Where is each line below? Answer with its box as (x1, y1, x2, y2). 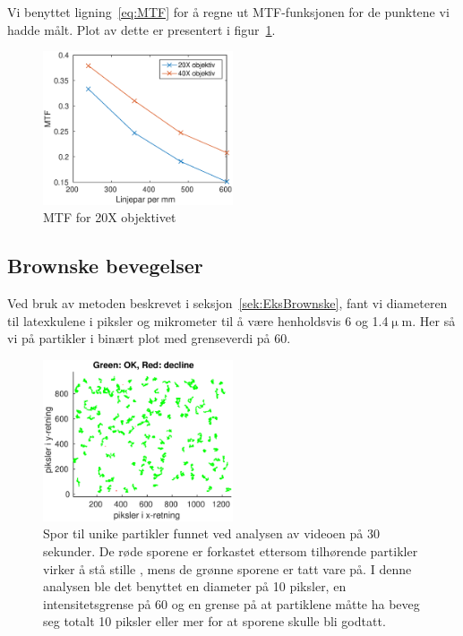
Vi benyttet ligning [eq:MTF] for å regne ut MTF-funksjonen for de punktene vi (7, 3, 450, 21)
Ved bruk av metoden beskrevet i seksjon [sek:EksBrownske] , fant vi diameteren (7, 294, 448, 313)
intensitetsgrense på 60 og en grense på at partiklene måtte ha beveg (43, 594, 420, 613)
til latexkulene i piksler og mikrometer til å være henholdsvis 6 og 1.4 (7, 311, 389, 330)
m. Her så (401, 311, 456, 330)
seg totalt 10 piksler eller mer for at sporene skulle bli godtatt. (43, 612, 386, 631)
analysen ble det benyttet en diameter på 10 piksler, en (43, 577, 347, 596)
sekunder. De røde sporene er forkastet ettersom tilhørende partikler (43, 542, 418, 561)
